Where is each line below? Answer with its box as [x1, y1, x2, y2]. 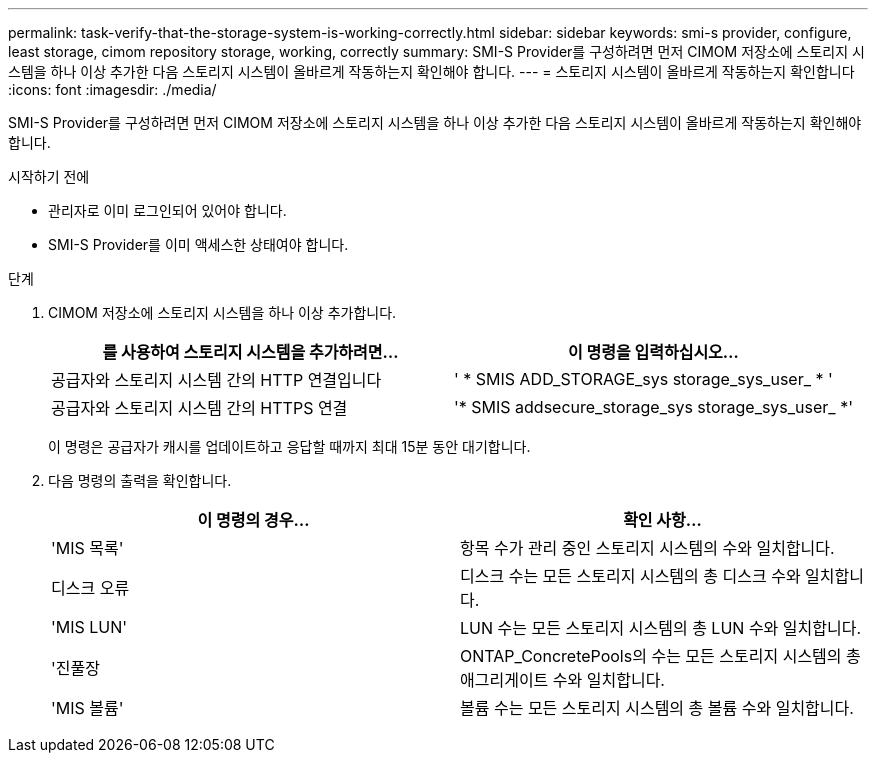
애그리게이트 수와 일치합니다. [460, 670, 665, 690]
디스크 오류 [51, 578, 130, 598]
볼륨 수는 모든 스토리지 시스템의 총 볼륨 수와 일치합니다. [460, 698, 854, 718]
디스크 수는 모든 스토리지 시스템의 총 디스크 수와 [460, 566, 801, 586]
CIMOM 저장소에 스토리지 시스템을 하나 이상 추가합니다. [48, 304, 397, 321]
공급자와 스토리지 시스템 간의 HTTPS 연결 [51, 398, 348, 418]
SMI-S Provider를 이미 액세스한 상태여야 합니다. [48, 236, 349, 253]
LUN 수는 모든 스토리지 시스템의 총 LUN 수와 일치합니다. [460, 618, 862, 638]
